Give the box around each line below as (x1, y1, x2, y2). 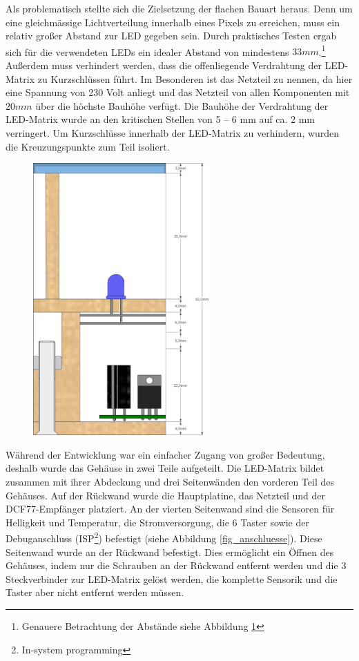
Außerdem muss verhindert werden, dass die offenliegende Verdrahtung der (6, 58, 322, 73)
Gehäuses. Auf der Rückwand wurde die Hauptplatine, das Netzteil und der (6, 488, 326, 502)
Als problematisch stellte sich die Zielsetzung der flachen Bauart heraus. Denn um (6, 1, 353, 15)
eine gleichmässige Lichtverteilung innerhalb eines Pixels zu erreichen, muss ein (6, 15, 340, 29)
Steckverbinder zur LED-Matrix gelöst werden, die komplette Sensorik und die (6, 571, 338, 586)
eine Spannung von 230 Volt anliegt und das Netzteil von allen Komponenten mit (6, 85, 350, 99)
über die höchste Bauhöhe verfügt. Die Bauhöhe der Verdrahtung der (35, 98, 329, 113)
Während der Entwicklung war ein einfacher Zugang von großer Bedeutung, (6, 447, 325, 461)
